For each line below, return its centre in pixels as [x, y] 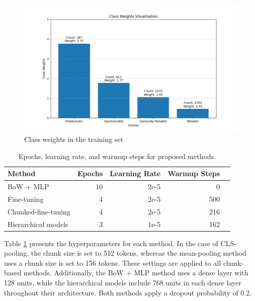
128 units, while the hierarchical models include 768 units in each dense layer [123, 283]
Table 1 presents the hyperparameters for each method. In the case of [111, 243]
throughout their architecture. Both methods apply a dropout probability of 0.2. [128, 292]
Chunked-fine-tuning [39, 211]
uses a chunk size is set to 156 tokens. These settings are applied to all [113, 262]
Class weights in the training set [74, 139]
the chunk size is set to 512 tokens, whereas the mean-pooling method [139, 253]
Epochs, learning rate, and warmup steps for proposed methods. [117, 156]
